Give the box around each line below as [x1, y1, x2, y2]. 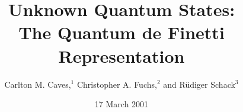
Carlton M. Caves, [4, 78, 71, 90]
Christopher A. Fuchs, [76, 78, 157, 90]
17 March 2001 [94, 98, 149, 110]
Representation [58, 43, 185, 68]
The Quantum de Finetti [18, 20, 225, 44]
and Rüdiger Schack [163, 78, 235, 90]
